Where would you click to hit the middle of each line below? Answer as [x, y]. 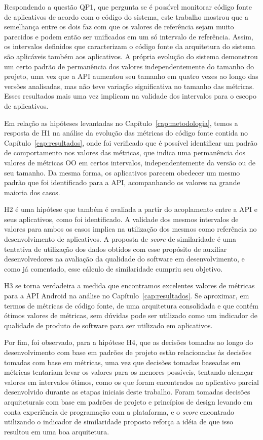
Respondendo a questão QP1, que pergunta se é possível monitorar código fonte [128, 7]
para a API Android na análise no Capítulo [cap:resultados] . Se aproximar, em [127, 296]
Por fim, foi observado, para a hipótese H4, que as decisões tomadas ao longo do [129, 342]
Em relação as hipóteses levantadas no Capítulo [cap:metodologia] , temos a [121, 123]
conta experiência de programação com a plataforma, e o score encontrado [119, 411]
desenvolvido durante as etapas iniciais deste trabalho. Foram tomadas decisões [127, 392]
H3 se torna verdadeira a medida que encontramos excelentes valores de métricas [129, 285]
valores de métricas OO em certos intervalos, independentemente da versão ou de [130, 162]
